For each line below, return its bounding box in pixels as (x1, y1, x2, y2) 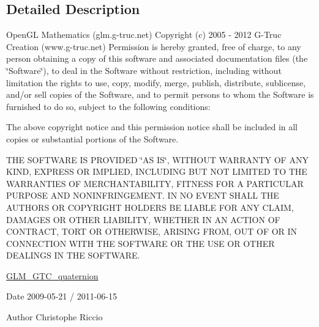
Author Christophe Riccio (6, 310, 103, 323)
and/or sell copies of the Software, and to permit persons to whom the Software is (6, 88, 314, 101)
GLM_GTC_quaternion (6, 269, 99, 282)
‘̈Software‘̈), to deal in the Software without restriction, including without (6, 64, 282, 76)
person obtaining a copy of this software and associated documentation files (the (6, 52, 308, 65)
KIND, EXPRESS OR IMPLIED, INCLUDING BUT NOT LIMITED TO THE (6, 165, 307, 178)
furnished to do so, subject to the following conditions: (6, 100, 211, 112)
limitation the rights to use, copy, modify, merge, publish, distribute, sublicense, (6, 76, 306, 89)
